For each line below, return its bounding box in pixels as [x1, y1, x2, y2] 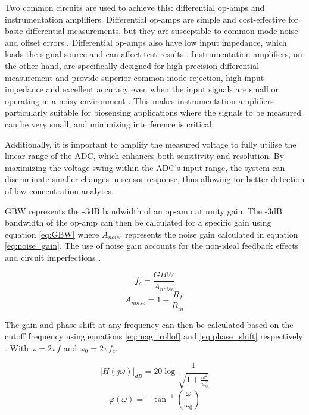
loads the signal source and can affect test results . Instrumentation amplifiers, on [5, 48, 302, 60]
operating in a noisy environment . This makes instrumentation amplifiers [5, 94, 274, 107]
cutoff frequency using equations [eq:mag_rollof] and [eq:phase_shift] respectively [5, 330, 303, 342]
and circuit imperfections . [5, 251, 101, 263]
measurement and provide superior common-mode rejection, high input [5, 71, 264, 83]
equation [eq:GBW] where [5, 227, 99, 240]
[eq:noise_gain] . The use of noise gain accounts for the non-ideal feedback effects [5, 239, 299, 252]
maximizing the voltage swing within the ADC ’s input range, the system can [5, 161, 285, 173]
